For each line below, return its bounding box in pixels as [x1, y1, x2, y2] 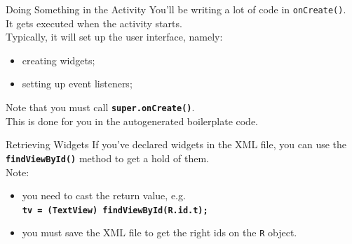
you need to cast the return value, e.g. [22, 188, 186, 203]
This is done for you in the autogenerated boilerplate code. [6, 113, 259, 128]
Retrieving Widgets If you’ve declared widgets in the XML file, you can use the [6, 137, 347, 152]
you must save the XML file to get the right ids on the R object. [22, 225, 297, 240]
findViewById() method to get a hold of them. [6, 150, 210, 165]
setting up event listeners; [22, 76, 133, 91]
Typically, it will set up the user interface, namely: [6, 29, 223, 44]
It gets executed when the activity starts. [6, 15, 182, 30]
